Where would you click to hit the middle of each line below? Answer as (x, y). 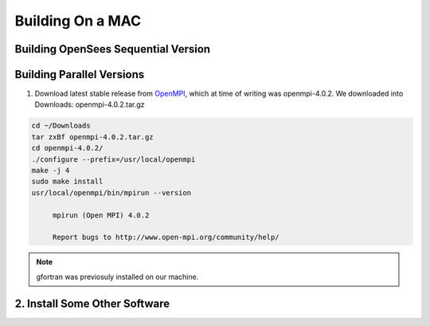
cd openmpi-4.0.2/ (67, 148)
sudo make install (67, 182)
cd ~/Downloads (61, 126)
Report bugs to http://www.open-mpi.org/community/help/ (166, 238)
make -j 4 (51, 171)
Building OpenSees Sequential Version (113, 49)
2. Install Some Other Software (92, 303)
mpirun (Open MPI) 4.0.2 (101, 215)
